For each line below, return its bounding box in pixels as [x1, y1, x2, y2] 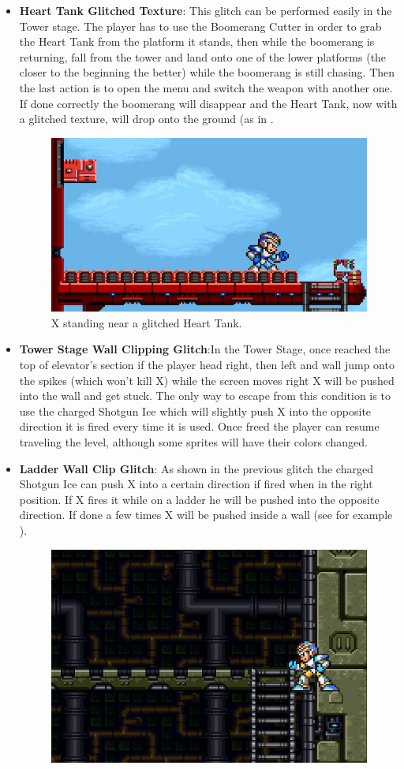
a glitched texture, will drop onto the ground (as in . [19, 110, 274, 127]
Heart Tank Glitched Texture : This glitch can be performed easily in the [19, 2, 392, 18]
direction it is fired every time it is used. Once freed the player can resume [19, 418, 380, 435]
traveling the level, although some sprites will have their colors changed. [19, 433, 368, 450]
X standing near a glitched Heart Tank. [50, 314, 242, 330]
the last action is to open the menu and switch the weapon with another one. [19, 79, 393, 95]
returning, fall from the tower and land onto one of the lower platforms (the [19, 48, 387, 65]
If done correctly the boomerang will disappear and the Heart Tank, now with [19, 95, 398, 111]
